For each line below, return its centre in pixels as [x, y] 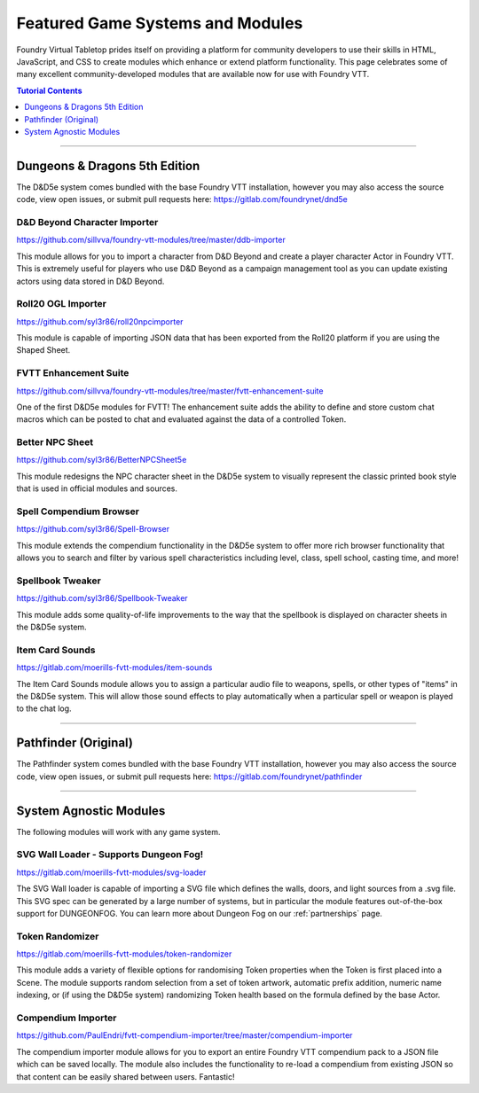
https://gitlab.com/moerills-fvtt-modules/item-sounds [114, 668]
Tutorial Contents [49, 90]
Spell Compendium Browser [78, 511]
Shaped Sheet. [43, 350]
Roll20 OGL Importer [61, 304]
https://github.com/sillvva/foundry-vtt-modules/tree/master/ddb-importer [151, 240]
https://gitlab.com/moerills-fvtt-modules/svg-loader [111, 872]
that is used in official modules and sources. [97, 488]
